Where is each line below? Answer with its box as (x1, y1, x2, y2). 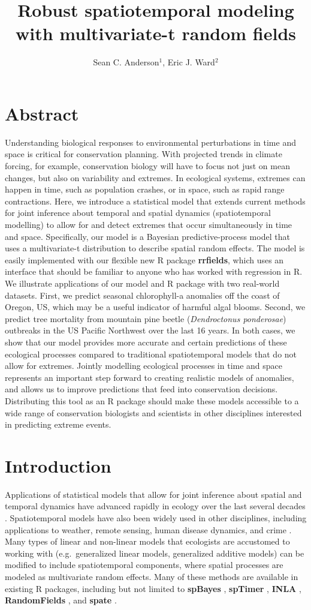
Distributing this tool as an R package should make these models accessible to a (5, 394, 299, 407)
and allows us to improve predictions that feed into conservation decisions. (5, 383, 278, 395)
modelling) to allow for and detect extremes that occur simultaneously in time (5, 218, 292, 230)
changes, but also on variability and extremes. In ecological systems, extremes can (5, 171, 306, 184)
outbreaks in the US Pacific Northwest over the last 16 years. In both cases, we (5, 324, 295, 336)
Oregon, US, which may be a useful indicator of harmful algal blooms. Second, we (5, 301, 306, 313)
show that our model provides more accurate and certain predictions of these (5, 335, 287, 348)
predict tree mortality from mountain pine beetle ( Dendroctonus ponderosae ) (5, 312, 286, 324)
